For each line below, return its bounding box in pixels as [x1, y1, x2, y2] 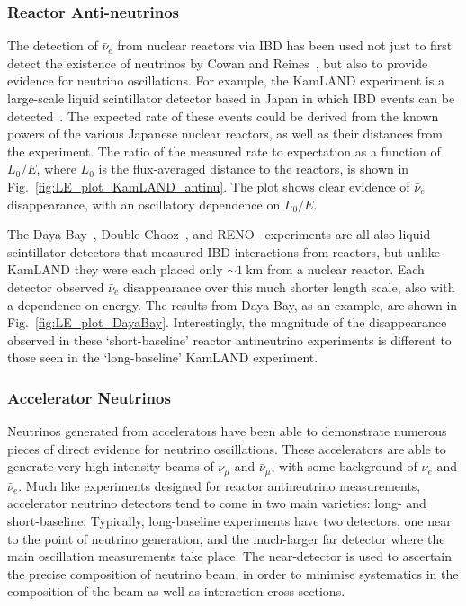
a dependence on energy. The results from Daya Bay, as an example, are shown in [7, 295, 458, 314]
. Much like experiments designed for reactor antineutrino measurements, [18, 476, 421, 495]
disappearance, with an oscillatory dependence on [7, 194, 281, 213]
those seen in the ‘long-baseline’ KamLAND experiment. [7, 348, 318, 367]
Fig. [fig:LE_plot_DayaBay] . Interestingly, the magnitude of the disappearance [7, 313, 447, 332]
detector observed [7, 277, 104, 296]
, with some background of [271, 457, 417, 476]
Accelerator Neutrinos [7, 386, 171, 408]
